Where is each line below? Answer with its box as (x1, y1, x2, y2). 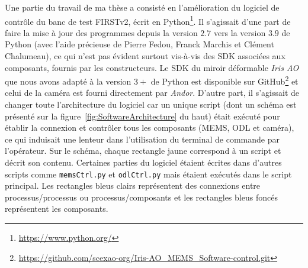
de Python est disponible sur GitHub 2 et (150, 73, 299, 87)
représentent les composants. (5, 202, 108, 215)
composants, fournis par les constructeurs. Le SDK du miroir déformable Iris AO (5, 61, 299, 73)
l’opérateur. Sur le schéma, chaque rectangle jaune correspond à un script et (5, 144, 281, 157)
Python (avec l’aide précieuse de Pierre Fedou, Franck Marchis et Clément (5, 38, 274, 50)
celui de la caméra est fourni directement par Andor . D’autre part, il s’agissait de (5, 86, 300, 99)
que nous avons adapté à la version (5, 75, 131, 87)
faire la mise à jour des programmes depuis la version (5, 26, 198, 38)
